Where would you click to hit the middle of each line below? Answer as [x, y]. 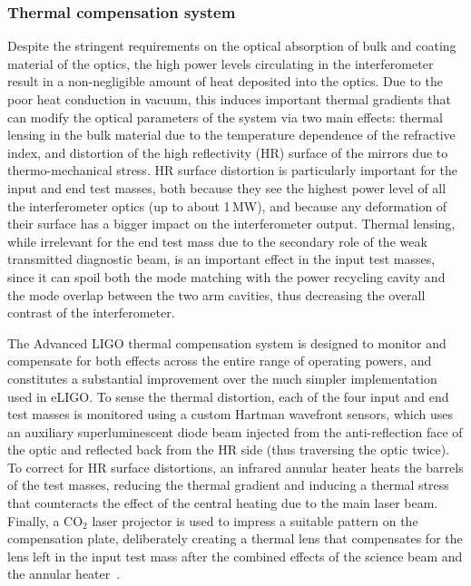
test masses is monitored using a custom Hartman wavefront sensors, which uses [230, 414]
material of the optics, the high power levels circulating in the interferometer [221, 63]
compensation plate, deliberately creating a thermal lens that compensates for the [235, 538]
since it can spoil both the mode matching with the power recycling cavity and [226, 276]
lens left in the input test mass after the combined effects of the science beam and [235, 556]
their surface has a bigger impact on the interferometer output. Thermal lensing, [231, 224]
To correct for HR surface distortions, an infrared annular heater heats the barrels [235, 467]
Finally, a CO [45, 520]
